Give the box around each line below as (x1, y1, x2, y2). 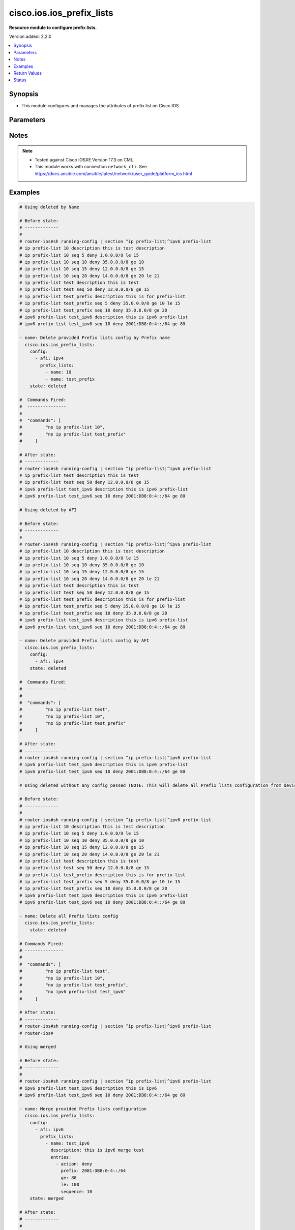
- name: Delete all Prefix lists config (19, 913, 118, 919)
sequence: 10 (60, 1189, 92, 1194)
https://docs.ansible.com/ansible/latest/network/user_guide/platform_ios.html (34, 170, 192, 177)
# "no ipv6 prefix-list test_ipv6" (19, 989, 126, 995)
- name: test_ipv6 (45, 1140, 90, 1146)
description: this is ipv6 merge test (50, 1147, 145, 1153)
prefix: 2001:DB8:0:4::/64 (60, 1168, 126, 1173)
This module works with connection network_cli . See (34, 164, 147, 170)
